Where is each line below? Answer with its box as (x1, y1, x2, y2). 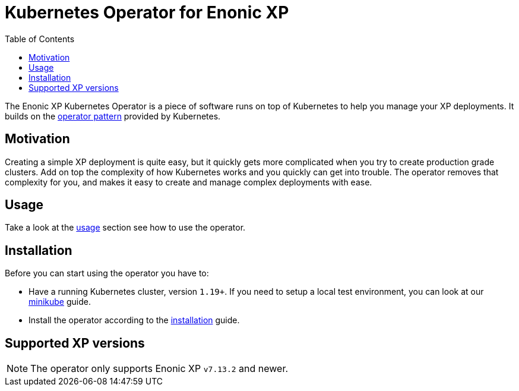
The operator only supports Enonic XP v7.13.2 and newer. (30, 362, 289, 375)
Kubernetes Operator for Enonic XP (5, 2, 289, 23)
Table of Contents (5, 33, 75, 44)
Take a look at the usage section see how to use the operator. (5, 222, 246, 233)
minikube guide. (29, 297, 91, 307)
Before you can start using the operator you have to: (5, 268, 209, 279)
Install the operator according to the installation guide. (29, 315, 240, 326)
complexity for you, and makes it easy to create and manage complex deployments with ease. (5, 176, 372, 187)
